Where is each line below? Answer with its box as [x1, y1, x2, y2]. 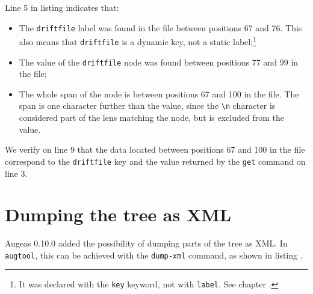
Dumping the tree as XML [5, 202, 232, 227]
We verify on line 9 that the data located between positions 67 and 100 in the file [5, 143, 305, 156]
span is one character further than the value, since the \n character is [19, 99, 276, 112]
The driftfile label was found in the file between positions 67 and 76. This [19, 21, 302, 34]
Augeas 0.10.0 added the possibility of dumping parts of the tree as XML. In [5, 237, 288, 250]
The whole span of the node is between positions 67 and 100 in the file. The [19, 87, 299, 100]
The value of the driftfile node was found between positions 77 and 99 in [19, 55, 299, 68]
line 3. [5, 167, 28, 179]
